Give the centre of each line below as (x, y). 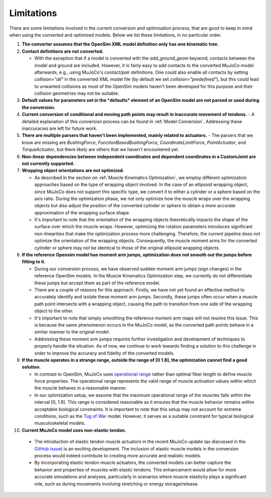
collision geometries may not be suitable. (77, 93)
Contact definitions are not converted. (63, 51)
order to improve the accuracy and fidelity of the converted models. (104, 353)
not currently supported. (48, 163)
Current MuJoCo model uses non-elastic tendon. (74, 430)
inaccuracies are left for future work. (60, 128)
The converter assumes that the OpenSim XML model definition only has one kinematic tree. (120, 44)
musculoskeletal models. (60, 423)
